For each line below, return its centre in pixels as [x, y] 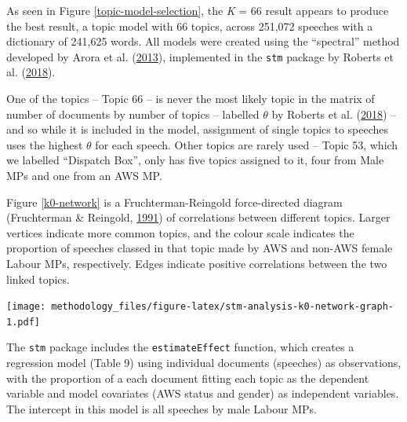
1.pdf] [23, 322]
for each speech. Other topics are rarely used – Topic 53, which [247, 144]
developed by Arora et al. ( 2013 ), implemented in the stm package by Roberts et [200, 56]
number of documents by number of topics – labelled [133, 114]
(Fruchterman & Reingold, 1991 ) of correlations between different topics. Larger [198, 217]
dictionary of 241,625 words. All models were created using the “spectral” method [203, 41]
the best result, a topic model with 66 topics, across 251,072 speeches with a [190, 26]
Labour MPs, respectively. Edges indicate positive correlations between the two [197, 263]
